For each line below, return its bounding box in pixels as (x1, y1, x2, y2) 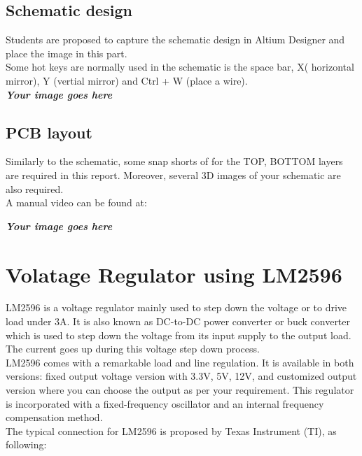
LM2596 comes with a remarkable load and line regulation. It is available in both (6, 355, 354, 369)
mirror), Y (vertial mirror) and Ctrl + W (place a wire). (6, 73, 248, 87)
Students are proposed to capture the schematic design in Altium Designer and (6, 32, 345, 47)
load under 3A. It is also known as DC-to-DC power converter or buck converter (6, 314, 351, 329)
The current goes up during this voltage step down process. (6, 341, 260, 356)
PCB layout (6, 121, 92, 143)
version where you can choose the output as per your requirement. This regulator (6, 383, 354, 397)
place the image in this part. (6, 45, 127, 60)
